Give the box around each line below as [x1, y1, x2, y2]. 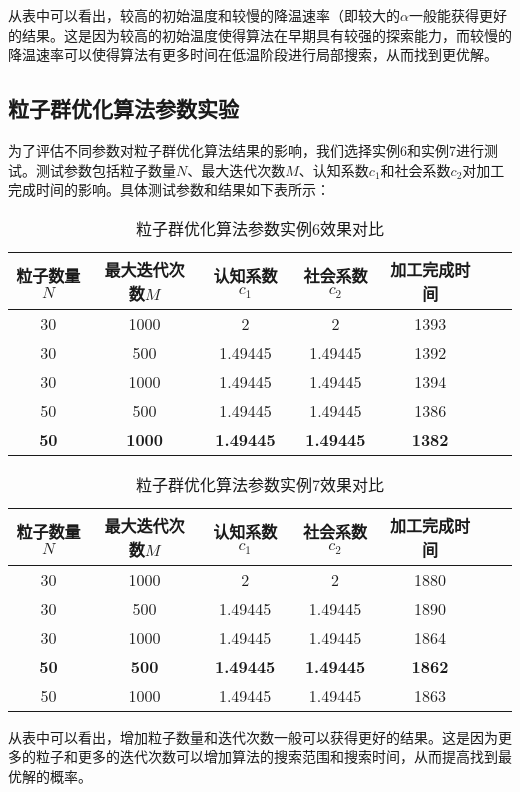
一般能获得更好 [408, 5, 507, 25]
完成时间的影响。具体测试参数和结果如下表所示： [8, 179, 330, 200]
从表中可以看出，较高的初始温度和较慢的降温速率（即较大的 [8, 5, 400, 25]
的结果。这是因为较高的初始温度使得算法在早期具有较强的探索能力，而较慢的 [8, 24, 512, 45]
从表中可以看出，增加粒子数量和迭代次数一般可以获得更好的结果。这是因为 [8, 726, 498, 747]
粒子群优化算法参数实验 [8, 93, 239, 124]
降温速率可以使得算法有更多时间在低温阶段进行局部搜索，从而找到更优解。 [8, 44, 498, 65]
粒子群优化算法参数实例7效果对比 [135, 472, 384, 496]
